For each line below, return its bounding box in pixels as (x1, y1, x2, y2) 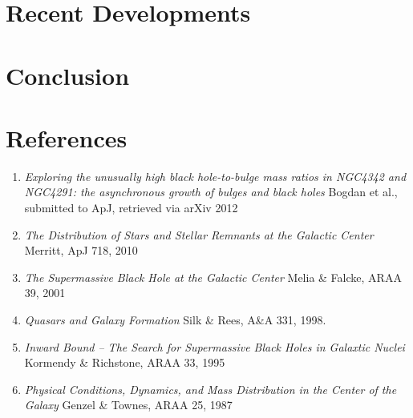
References (6, 121, 128, 154)
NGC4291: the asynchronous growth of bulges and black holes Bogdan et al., (24, 183, 398, 200)
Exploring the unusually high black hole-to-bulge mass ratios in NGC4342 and (24, 167, 407, 184)
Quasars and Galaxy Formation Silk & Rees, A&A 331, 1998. (24, 311, 326, 328)
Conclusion (6, 58, 130, 91)
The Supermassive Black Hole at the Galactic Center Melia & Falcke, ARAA (24, 268, 402, 285)
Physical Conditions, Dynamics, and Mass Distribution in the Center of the (24, 380, 397, 397)
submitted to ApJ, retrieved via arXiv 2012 (24, 199, 238, 216)
